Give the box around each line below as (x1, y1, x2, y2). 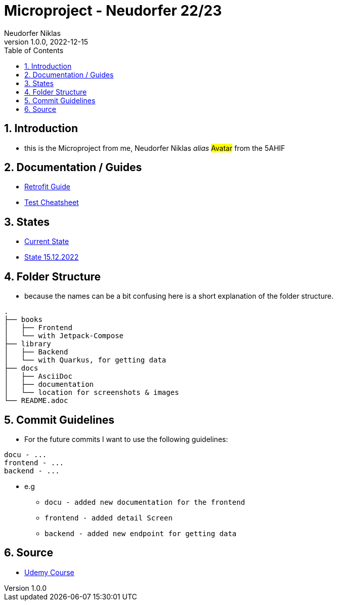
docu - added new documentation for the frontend (45, 498, 245, 506)
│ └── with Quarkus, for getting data (4, 356, 166, 365)
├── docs (4, 364, 38, 373)
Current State (24, 237, 69, 246)
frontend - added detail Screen (45, 513, 173, 522)
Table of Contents (4, 46, 64, 55)
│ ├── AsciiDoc (4, 372, 72, 381)
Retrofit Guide (24, 182, 70, 191)
